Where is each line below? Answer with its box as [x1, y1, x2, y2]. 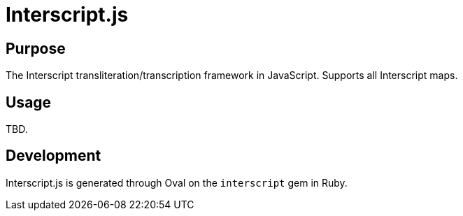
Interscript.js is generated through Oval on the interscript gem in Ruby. [6, 176, 348, 189]
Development [6, 147, 101, 165]
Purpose [6, 39, 66, 57]
